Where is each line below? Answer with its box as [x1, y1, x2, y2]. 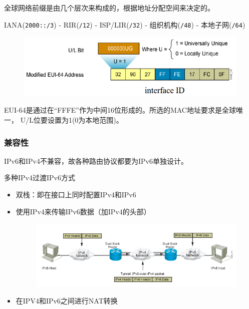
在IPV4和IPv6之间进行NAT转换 [16, 295, 118, 306]
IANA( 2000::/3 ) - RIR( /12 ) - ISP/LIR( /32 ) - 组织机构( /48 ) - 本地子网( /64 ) [4, 19, 245, 30]
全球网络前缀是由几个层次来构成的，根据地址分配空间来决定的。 [4, 3, 214, 13]
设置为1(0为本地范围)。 [47, 115, 123, 125]
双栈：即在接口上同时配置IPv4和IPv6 [16, 189, 136, 200]
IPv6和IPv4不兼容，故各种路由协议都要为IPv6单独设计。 [4, 155, 188, 166]
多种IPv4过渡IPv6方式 [4, 172, 75, 183]
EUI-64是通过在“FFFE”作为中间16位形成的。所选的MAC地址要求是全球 [4, 105, 236, 115]
